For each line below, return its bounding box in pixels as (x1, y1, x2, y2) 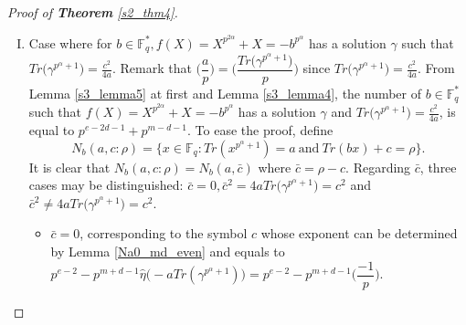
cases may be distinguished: (28, 175, 184, 194)
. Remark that (111, 58, 192, 78)
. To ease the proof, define (187, 121, 334, 140)
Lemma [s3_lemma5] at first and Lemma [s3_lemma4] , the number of (28, 83, 422, 102)
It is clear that (28, 157, 111, 176)
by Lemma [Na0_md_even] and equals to (50, 242, 285, 261)
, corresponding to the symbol (79, 224, 248, 243)
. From (417, 58, 455, 78)
